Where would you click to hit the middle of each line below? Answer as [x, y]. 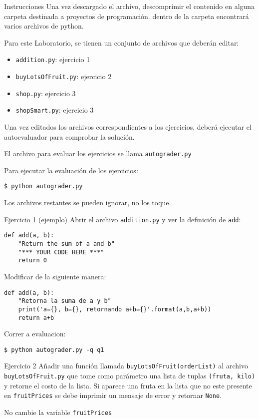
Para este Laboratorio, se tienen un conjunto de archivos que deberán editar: [122, 42]
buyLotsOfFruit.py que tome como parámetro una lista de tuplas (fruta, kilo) [130, 376]
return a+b [36, 318]
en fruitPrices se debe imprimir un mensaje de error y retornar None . [113, 395]
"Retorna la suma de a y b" [65, 301]
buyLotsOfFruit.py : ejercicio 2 [64, 76]
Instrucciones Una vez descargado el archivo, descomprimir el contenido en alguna [129, 6]
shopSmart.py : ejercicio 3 [55, 110]
